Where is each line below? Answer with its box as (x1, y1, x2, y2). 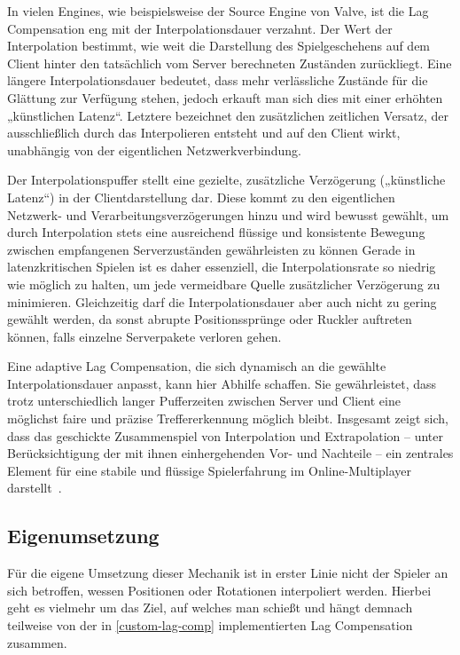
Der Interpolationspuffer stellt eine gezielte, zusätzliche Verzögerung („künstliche (7, 170, 446, 189)
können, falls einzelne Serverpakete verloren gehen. (7, 327, 282, 345)
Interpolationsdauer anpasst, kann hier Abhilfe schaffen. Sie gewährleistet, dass (7, 374, 437, 392)
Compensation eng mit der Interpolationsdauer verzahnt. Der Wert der (7, 19, 393, 37)
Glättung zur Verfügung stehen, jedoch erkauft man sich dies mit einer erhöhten (7, 88, 443, 107)
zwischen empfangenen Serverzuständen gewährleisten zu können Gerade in (7, 240, 416, 258)
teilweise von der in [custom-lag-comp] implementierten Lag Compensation (7, 616, 413, 635)
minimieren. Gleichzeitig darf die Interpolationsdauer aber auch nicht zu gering (7, 292, 437, 311)
